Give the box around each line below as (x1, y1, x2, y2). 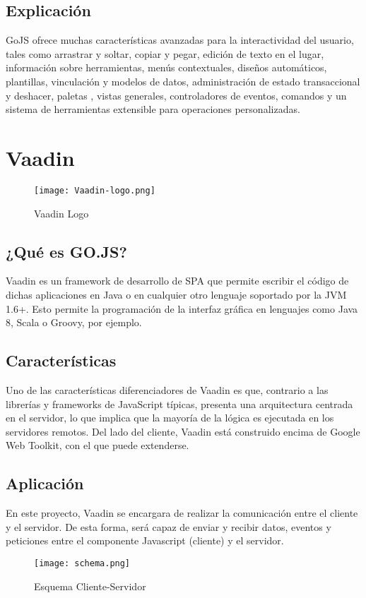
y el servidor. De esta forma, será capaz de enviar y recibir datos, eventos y (6, 519, 331, 534)
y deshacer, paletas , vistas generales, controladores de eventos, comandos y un (6, 88, 347, 102)
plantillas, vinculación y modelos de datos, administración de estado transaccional (6, 73, 360, 88)
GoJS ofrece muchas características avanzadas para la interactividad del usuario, (6, 32, 354, 47)
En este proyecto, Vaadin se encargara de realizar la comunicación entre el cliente (6, 506, 358, 520)
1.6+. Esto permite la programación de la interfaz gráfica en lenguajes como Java (6, 301, 358, 316)
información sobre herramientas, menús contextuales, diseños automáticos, (6, 60, 327, 75)
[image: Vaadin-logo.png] (34, 185, 155, 196)
